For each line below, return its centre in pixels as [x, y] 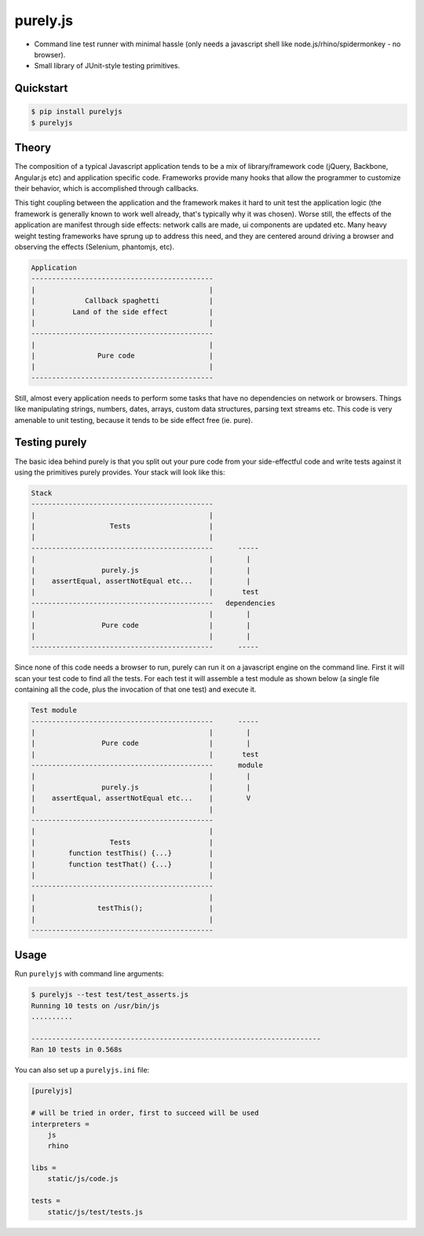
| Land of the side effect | [122, 312]
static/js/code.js [83, 1179]
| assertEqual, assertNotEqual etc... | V [141, 798]
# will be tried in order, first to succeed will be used [145, 1113]
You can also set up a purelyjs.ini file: [82, 1070]
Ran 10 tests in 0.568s [77, 1050]
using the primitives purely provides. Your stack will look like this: [120, 472]
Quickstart [41, 88]
